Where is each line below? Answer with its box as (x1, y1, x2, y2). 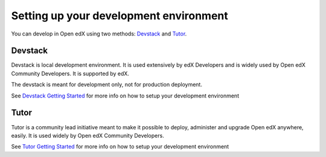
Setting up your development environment (11, 9, 229, 22)
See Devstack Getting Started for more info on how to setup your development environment (11, 92, 240, 99)
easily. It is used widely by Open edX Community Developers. (11, 132, 164, 139)
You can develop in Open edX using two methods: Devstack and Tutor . (11, 30, 187, 37)
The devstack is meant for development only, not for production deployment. (11, 81, 202, 88)
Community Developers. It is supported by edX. (11, 70, 130, 77)
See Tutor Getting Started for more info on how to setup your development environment (11, 143, 229, 150)
